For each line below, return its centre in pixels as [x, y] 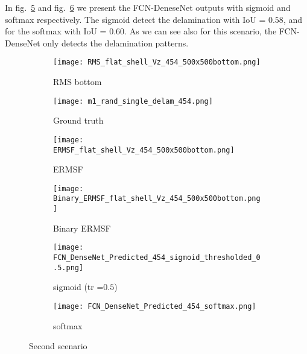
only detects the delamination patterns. [116, 43]
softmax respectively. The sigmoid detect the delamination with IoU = [135, 19]
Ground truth [78, 120]
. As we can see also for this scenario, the [201, 31]
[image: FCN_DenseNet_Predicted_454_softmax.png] [155, 306]
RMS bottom [78, 82]
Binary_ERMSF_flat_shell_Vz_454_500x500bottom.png [157, 199]
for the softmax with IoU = [56, 31]
